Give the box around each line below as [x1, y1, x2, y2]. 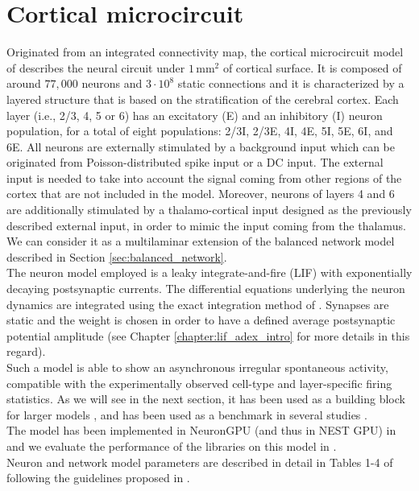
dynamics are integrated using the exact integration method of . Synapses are [6, 295, 389, 312]
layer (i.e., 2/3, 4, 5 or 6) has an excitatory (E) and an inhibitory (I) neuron [6, 106, 383, 123]
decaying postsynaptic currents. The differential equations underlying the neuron [6, 280, 405, 297]
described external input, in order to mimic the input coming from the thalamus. [6, 217, 406, 233]
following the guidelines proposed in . [6, 469, 190, 486]
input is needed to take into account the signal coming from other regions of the [6, 169, 402, 186]
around [6, 75, 41, 92]
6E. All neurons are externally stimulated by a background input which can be [6, 138, 395, 155]
